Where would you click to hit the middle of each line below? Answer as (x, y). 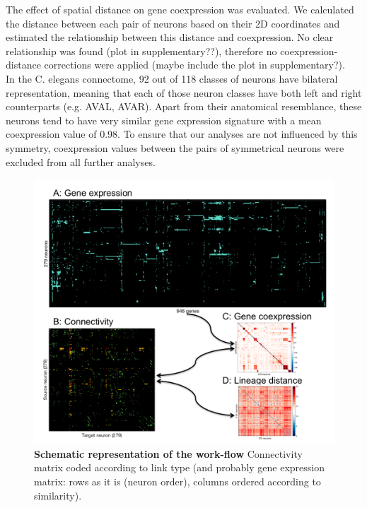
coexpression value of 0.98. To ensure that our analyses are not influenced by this (182, 134)
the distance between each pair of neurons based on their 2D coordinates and (173, 23)
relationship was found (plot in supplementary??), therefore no (141, 51)
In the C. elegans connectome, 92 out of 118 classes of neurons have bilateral (172, 78)
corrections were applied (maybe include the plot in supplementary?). (194, 65)
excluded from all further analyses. (81, 161)
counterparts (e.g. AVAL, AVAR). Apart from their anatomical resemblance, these (184, 106)
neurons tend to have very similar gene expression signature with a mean (164, 120)
